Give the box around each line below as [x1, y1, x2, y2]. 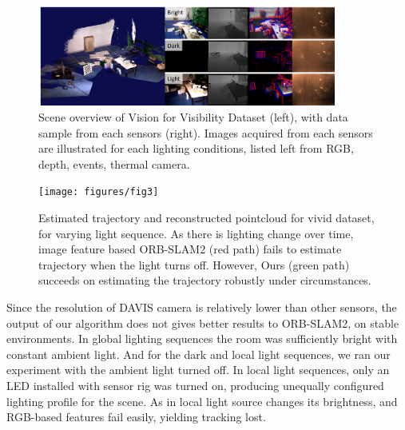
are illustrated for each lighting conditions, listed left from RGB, [38, 140, 354, 157]
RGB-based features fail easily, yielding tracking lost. [6, 408, 266, 425]
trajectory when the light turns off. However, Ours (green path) [38, 256, 350, 273]
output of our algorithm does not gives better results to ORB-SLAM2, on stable [6, 314, 399, 331]
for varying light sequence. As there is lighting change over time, [38, 225, 354, 241]
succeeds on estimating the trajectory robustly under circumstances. [38, 272, 371, 289]
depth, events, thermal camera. [38, 155, 190, 172]
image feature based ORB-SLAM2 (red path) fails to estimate [38, 241, 342, 257]
